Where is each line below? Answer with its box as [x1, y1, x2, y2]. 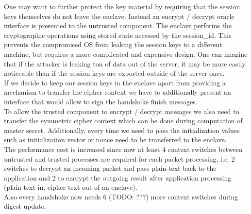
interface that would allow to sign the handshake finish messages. [4, 96, 198, 106]
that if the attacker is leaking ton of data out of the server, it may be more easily [4, 58, 246, 68]
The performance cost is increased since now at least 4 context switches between [4, 144, 243, 154]
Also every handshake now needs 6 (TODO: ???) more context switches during [4, 191, 238, 201]
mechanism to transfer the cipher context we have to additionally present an [4, 87, 231, 97]
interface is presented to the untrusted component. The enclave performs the [4, 20, 232, 31]
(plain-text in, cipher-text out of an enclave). [4, 182, 137, 192]
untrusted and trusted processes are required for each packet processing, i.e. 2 [4, 153, 235, 164]
